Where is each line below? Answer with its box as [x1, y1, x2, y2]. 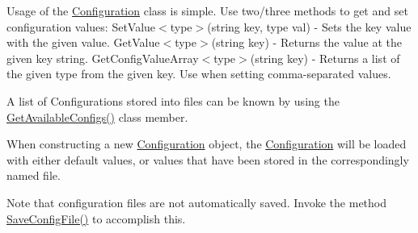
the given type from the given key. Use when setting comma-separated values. [6, 65, 391, 82]
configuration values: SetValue [6, 18, 156, 35]
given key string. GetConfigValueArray [6, 49, 199, 66]
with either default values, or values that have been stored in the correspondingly [6, 151, 409, 168]
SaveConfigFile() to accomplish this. [6, 210, 186, 227]
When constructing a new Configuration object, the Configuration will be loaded [6, 135, 407, 152]
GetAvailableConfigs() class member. [6, 108, 188, 125]
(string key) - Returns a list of [250, 49, 400, 66]
